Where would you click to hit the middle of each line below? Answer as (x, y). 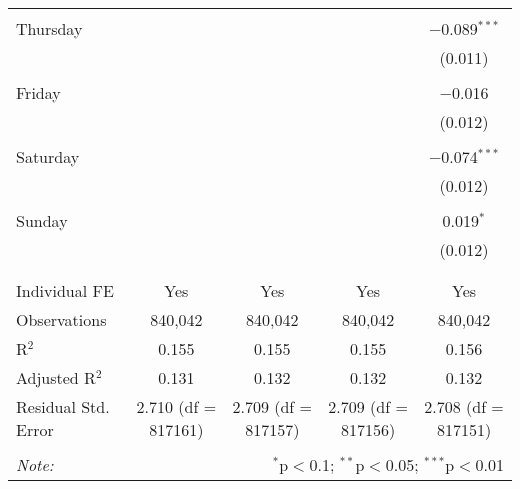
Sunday (42, 220)
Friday (38, 92)
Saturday (48, 156)
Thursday (49, 28)
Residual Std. (63, 406)
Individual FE (65, 290)
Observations (61, 319)
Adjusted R (56, 377)
